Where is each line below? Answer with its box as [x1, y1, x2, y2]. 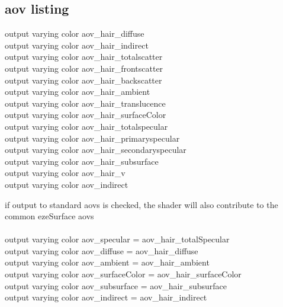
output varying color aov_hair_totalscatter [5, 50, 163, 63]
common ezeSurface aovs [5, 210, 94, 222]
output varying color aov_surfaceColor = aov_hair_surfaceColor [5, 268, 242, 280]
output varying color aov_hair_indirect [5, 39, 149, 51]
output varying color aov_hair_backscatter [5, 73, 162, 86]
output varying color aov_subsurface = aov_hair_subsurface [5, 279, 227, 292]
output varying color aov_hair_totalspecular [5, 120, 168, 132]
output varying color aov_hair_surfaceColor [5, 108, 166, 121]
